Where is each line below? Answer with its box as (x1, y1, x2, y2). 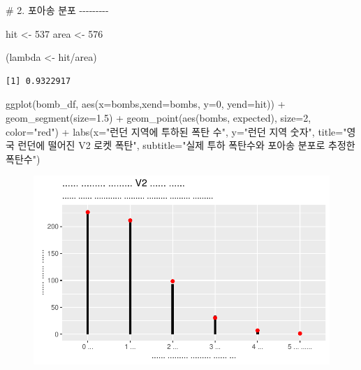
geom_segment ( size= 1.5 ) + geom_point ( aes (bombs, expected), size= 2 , (6, 110, 311, 124)
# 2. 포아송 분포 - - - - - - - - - (6, 3, 109, 17)
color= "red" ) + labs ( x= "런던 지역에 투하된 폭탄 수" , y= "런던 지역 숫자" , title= (6, 124, 344, 138)
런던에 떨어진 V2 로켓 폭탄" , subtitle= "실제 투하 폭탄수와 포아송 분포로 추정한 (17, 138, 355, 152)
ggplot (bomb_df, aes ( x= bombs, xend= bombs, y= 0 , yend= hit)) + (6, 97, 286, 111)
